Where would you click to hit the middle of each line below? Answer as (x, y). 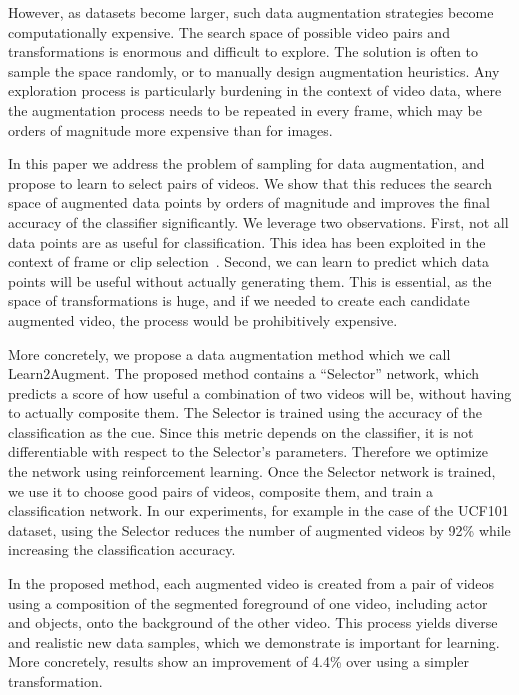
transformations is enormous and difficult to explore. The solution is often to (243, 51)
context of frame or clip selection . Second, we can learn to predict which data (248, 261)
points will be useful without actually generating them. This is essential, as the (250, 280)
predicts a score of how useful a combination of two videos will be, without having (260, 392)
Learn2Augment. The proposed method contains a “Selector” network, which (244, 373)
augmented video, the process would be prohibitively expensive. (203, 319)
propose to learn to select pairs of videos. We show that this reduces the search (250, 182)
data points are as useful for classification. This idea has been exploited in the (247, 241)
